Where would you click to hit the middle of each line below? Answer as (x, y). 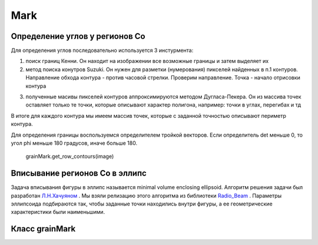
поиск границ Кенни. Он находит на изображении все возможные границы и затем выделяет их (147, 61)
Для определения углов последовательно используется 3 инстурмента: (102, 51)
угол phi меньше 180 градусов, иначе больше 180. (74, 143)
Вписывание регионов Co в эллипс (79, 173)
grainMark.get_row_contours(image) (70, 157)
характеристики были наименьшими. (58, 212)
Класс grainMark (43, 229)
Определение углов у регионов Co (78, 36)
